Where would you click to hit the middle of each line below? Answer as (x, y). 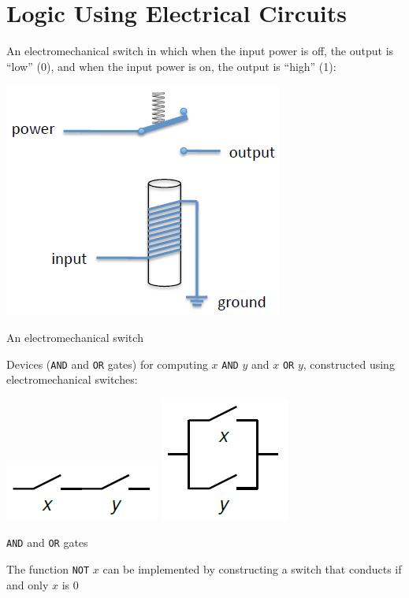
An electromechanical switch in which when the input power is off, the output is (200, 51)
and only (28, 584)
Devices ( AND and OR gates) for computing (107, 364)
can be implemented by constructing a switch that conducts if (252, 569)
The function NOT (48, 569)
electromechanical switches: (72, 379)
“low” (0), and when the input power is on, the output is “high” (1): (171, 66)
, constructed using (349, 364)
